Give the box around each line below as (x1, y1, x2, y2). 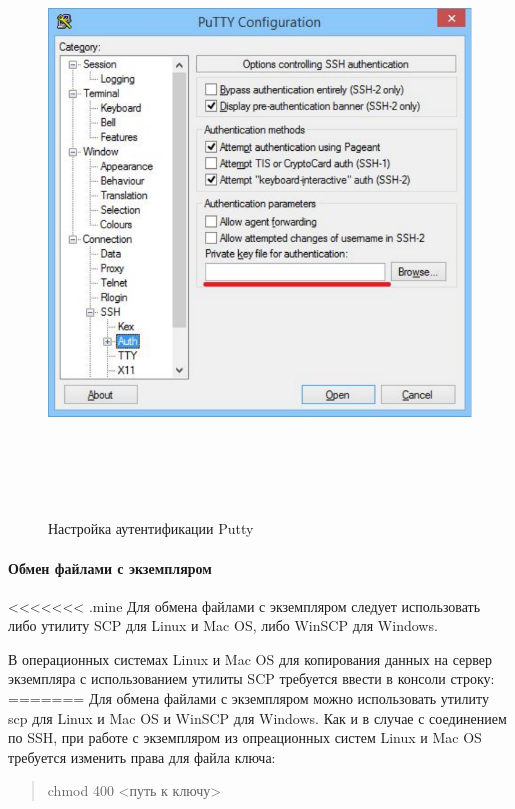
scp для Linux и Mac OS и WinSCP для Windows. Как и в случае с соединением (8, 707, 507, 728)
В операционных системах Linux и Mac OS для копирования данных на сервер (8, 648, 493, 669)
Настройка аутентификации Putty (48, 518, 254, 539)
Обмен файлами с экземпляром (8, 557, 212, 578)
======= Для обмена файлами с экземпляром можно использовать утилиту (8, 688, 489, 709)
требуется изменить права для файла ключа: (8, 746, 276, 767)
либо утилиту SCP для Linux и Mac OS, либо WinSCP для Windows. (8, 615, 438, 636)
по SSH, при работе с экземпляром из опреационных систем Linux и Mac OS (8, 727, 482, 748)
